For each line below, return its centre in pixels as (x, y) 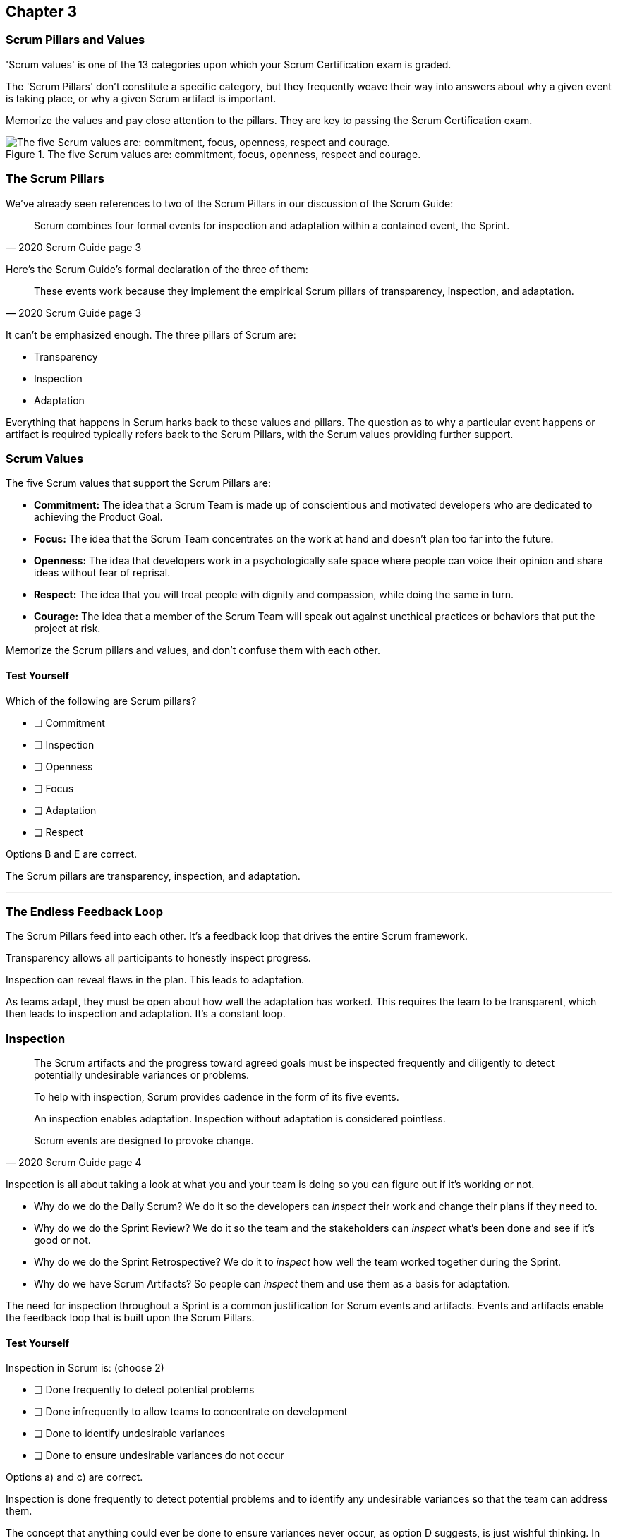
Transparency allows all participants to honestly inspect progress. (158, 958)
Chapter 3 (42, 12)
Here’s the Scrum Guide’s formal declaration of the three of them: (157, 269)
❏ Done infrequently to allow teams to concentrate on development (191, 1412)
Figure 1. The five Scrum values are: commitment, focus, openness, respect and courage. (213, 154)
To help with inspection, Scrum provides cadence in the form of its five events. (217, 1097)
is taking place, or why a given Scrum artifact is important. (141, 98)
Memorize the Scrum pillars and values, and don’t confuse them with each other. (193, 650)
